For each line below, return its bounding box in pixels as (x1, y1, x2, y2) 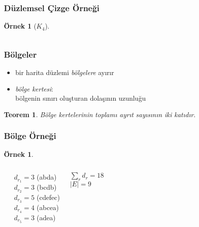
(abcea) (36, 202, 59, 212)
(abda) (36, 172, 57, 182)
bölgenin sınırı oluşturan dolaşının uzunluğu (15, 93, 146, 103)
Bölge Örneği (4, 130, 56, 142)
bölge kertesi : (15, 83, 53, 93)
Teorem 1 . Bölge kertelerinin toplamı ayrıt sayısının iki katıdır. (4, 109, 196, 119)
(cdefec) (36, 192, 60, 202)
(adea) (36, 212, 56, 222)
